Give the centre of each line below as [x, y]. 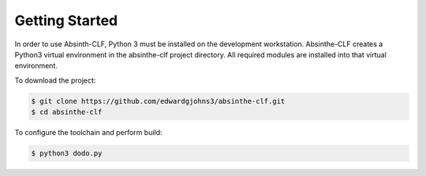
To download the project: [55, 80]
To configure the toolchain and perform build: [88, 133]
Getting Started [66, 20]
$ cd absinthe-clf [67, 112]
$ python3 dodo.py [67, 154]
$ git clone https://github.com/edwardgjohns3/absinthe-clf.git [158, 101]
